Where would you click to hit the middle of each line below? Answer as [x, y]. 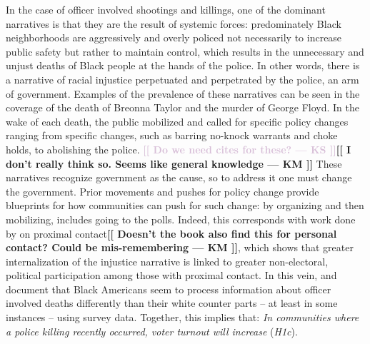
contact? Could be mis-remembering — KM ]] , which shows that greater [180, 247]
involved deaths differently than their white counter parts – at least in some [172, 303]
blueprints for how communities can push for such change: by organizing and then [185, 205]
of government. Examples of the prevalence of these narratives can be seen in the [183, 93]
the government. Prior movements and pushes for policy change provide [162, 191]
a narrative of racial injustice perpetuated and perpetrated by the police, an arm [182, 79]
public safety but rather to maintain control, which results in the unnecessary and [185, 51]
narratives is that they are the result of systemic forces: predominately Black [174, 23]
